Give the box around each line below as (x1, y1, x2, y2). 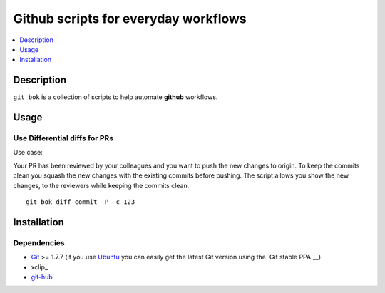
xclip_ (31, 262, 48, 271)
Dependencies (13, 237, 66, 247)
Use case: (13, 148, 43, 157)
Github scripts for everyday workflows (13, 11, 247, 26)
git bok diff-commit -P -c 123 (26, 197, 135, 206)
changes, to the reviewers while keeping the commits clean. (13, 181, 190, 190)
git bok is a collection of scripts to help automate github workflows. (13, 93, 218, 101)
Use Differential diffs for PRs (13, 133, 114, 143)
